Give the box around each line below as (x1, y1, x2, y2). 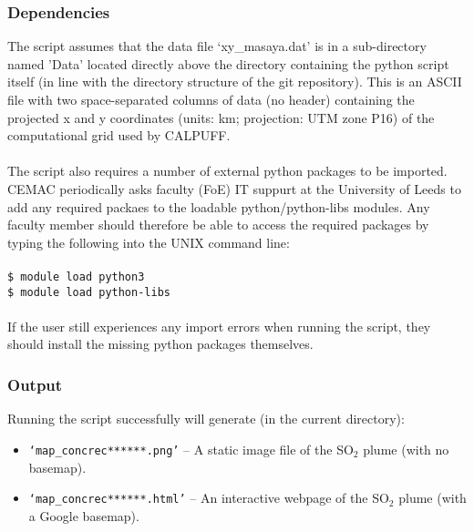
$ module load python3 (7, 270, 145, 283)
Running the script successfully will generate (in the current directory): (7, 409, 405, 428)
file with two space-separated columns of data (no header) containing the (7, 90, 415, 108)
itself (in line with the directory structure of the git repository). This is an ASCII (7, 72, 462, 91)
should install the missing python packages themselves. (7, 334, 314, 353)
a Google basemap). (28, 506, 139, 525)
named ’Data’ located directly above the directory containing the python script (7, 54, 449, 73)
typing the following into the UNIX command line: (7, 232, 290, 251)
